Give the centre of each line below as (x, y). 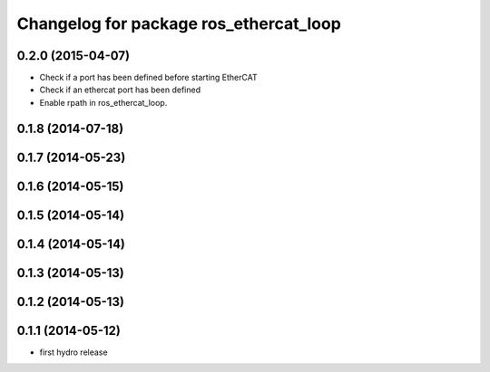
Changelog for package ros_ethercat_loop (179, 24)
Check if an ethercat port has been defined (120, 90)
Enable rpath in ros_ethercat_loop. (103, 102)
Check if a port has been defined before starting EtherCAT (148, 78)
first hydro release (73, 352)
